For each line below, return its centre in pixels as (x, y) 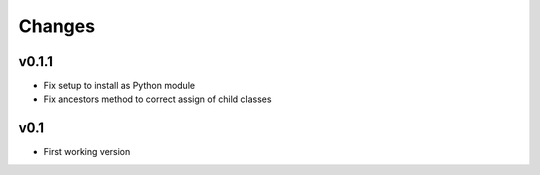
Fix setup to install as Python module (119, 86)
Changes (56, 26)
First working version (87, 152)
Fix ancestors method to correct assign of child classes (157, 99)
